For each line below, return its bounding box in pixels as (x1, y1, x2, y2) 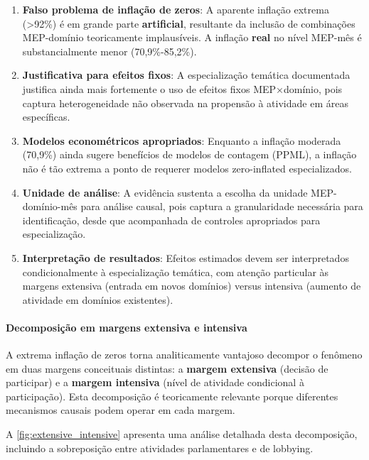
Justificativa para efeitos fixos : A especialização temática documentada (22, 67, 351, 82)
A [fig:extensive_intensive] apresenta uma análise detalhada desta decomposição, (6, 427, 358, 442)
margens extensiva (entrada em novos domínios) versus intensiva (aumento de (22, 278, 361, 293)
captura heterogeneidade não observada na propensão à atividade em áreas (22, 95, 348, 110)
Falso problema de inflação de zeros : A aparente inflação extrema (22, 2, 329, 16)
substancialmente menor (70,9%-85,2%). (22, 43, 197, 58)
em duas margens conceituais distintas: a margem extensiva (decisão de (6, 361, 328, 376)
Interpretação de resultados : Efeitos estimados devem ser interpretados (22, 250, 349, 265)
